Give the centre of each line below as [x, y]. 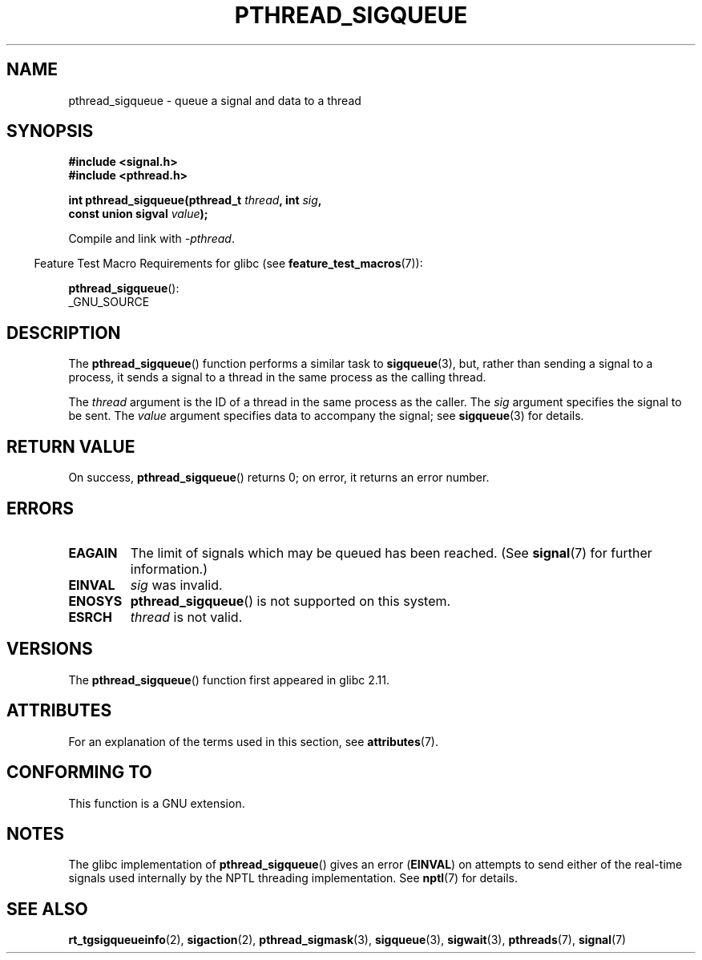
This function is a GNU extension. [157, 803]
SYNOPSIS [50, 131]
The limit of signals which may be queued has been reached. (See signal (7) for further [391, 553]
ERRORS [40, 508]
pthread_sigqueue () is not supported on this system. [290, 601]
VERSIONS [50, 649]
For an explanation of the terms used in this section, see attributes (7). [253, 741]
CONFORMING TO [79, 772]
